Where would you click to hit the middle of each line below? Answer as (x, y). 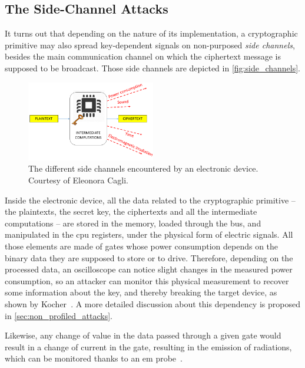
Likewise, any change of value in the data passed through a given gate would (143, 335)
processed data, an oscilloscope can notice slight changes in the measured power (149, 269)
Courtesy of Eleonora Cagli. (78, 180)
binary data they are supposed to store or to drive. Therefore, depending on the (149, 257)
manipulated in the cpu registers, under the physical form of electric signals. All (149, 234)
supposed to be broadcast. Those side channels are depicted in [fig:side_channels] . (152, 68)
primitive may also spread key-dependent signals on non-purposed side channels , (150, 45)
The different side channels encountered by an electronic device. (143, 168)
